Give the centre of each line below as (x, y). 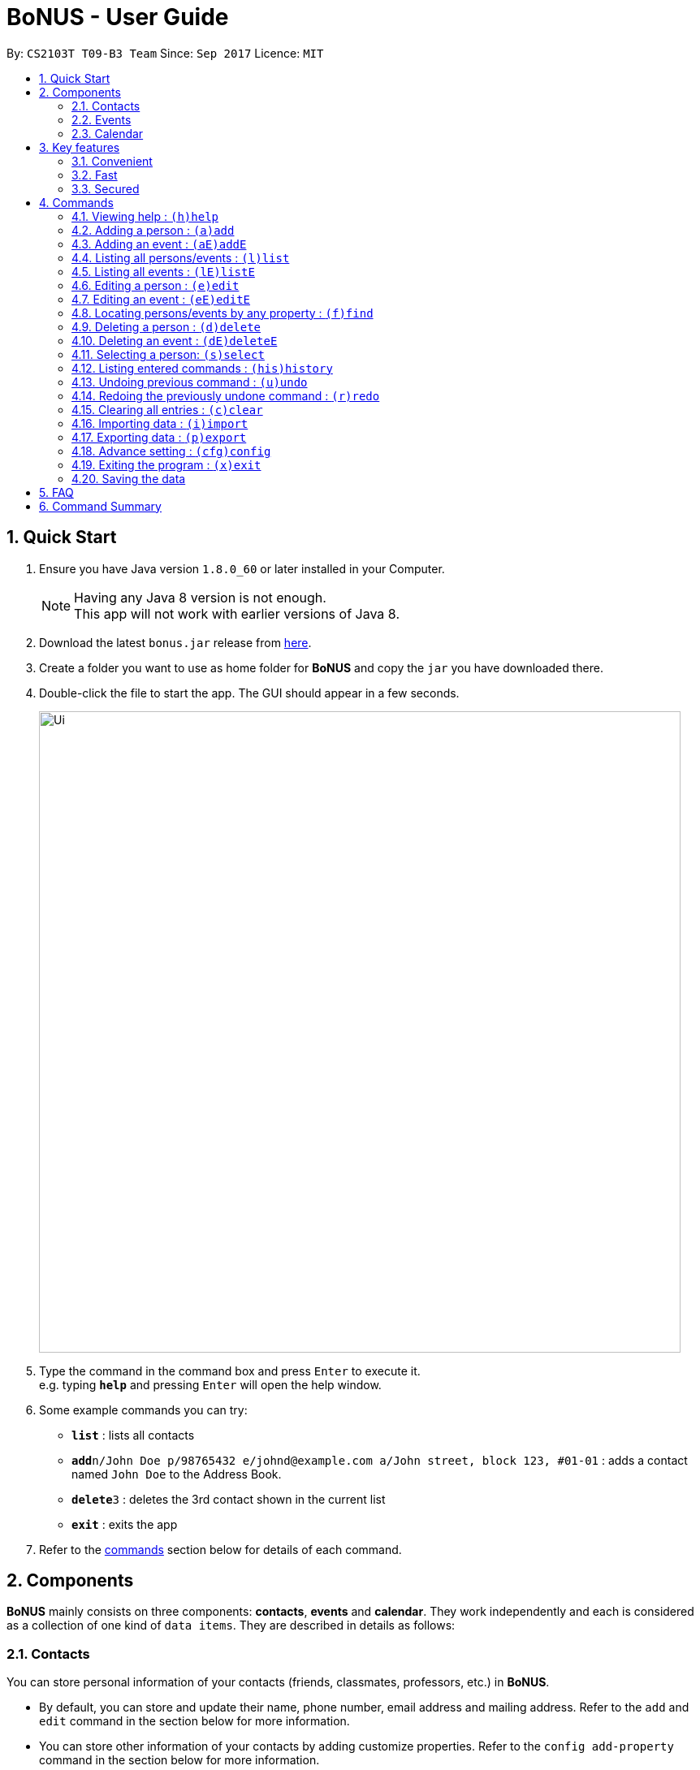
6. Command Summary (100, 506)
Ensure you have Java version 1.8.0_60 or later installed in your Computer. (242, 568)
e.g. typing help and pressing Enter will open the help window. (210, 1384)
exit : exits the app (125, 1524)
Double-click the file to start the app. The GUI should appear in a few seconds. (249, 693)
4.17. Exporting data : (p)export (159, 437)
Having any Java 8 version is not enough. (200, 597)
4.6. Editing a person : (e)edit (156, 285)
